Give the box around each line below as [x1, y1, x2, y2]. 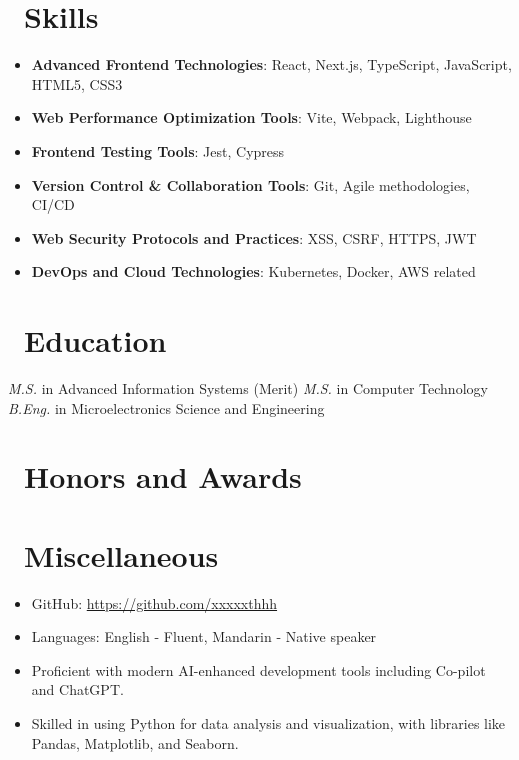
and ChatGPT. [31, 679, 124, 700]
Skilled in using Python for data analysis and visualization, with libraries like [31, 713, 506, 734]
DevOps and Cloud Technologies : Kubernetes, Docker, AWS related [31, 261, 476, 282]
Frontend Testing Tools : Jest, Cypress [31, 140, 285, 161]
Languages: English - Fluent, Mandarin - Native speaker [31, 626, 377, 647]
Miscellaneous [24, 534, 219, 575]
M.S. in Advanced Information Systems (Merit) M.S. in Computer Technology [8, 378, 488, 398]
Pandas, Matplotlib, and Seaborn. [31, 732, 239, 753]
